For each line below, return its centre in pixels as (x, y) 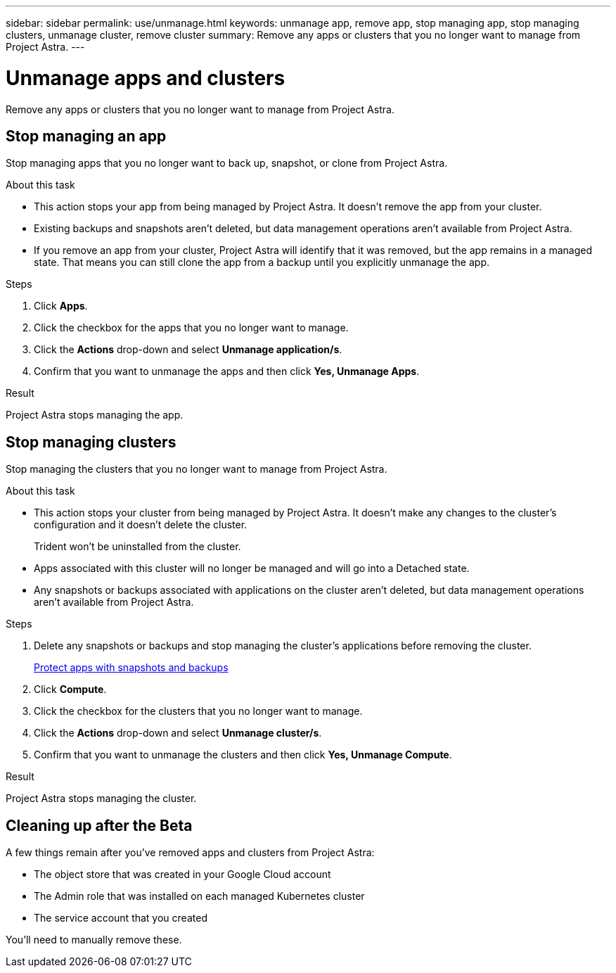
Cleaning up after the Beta (99, 825)
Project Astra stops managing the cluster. (101, 799)
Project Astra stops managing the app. (95, 415)
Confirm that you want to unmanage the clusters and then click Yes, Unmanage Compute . (243, 755)
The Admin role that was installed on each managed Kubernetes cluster (199, 896)
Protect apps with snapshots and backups (131, 668)
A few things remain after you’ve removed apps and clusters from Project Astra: (190, 853)
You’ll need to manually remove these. (94, 940)
